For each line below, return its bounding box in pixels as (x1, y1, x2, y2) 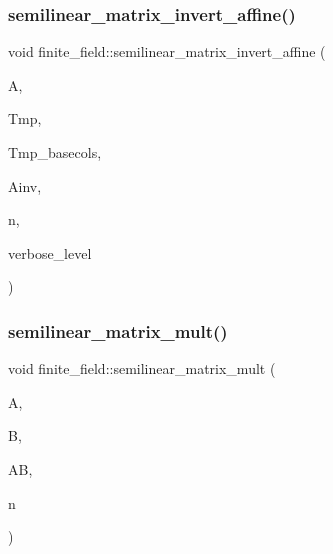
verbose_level (8, 242, 92, 263)
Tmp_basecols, (8, 142, 102, 162)
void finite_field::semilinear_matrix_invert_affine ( (8, 41, 326, 62)
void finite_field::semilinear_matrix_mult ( (8, 358, 276, 379)
